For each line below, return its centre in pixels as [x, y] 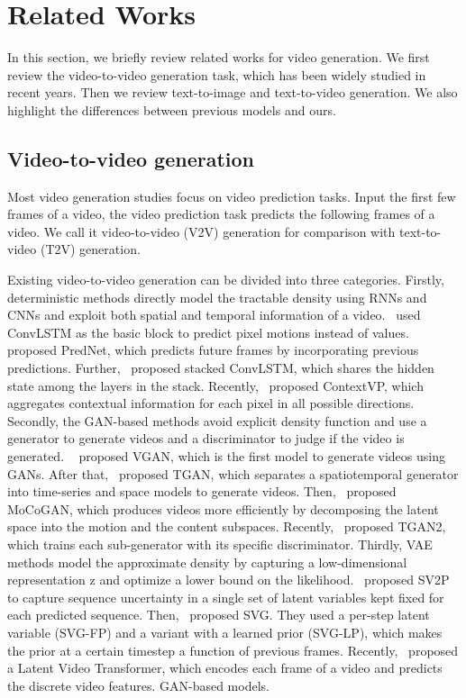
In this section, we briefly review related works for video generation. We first [219, 57]
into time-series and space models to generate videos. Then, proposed [202, 491]
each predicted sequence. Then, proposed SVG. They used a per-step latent [219, 615]
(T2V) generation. [90, 249]
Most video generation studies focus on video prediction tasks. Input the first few [232, 196]
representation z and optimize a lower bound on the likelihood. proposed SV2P [228, 580]
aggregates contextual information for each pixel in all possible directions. [211, 403]
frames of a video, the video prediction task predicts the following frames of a [221, 214]
